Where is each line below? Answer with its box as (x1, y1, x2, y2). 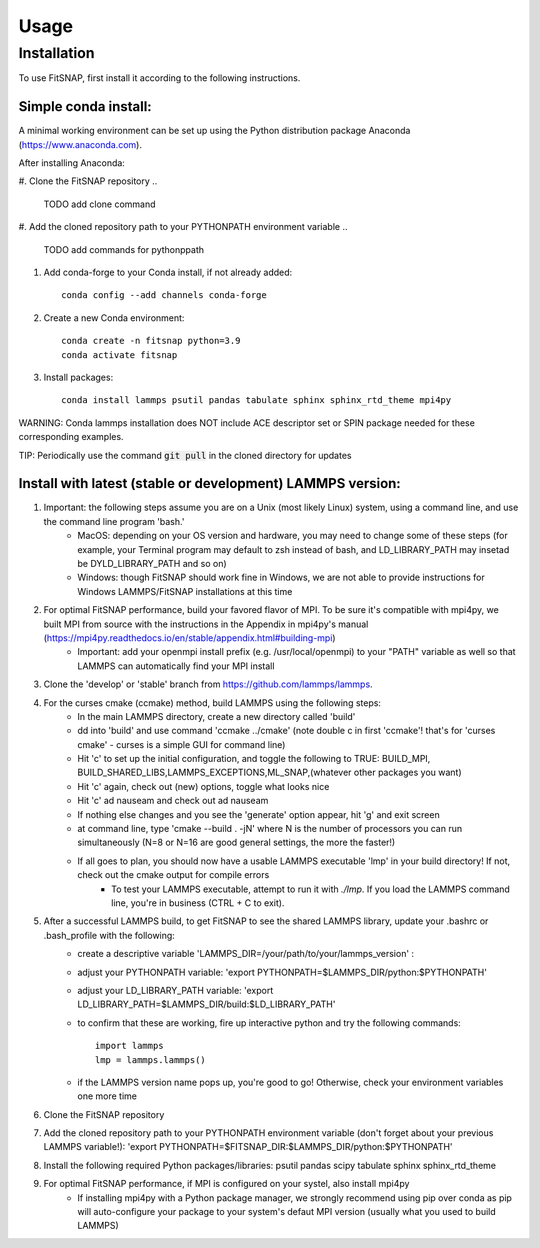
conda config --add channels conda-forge (61, 290, 267, 301)
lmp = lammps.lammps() (95, 1054, 207, 1065)
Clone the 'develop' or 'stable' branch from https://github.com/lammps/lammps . (43, 678, 374, 690)
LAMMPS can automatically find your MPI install (77, 660, 275, 672)
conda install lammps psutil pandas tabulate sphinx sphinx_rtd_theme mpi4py (61, 395, 452, 406)
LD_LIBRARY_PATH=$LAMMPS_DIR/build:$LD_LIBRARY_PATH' (77, 998, 336, 1010)
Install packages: (43, 371, 114, 383)
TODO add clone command (43, 198, 156, 210)
